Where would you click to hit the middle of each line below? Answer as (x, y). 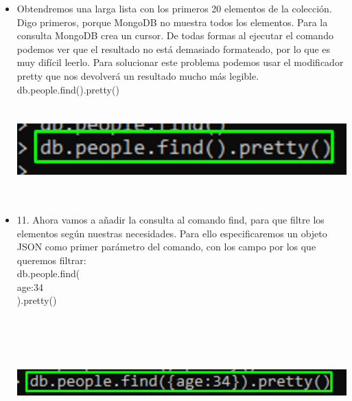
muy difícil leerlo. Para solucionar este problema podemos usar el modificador (180, 62)
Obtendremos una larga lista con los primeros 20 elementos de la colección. (174, 8)
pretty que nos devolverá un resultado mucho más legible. (138, 75)
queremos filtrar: (51, 260)
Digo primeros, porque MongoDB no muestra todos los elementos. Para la (172, 22)
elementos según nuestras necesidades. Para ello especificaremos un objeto (172, 233)
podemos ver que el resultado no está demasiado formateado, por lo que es (174, 48)
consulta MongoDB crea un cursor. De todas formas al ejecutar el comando (175, 35)
